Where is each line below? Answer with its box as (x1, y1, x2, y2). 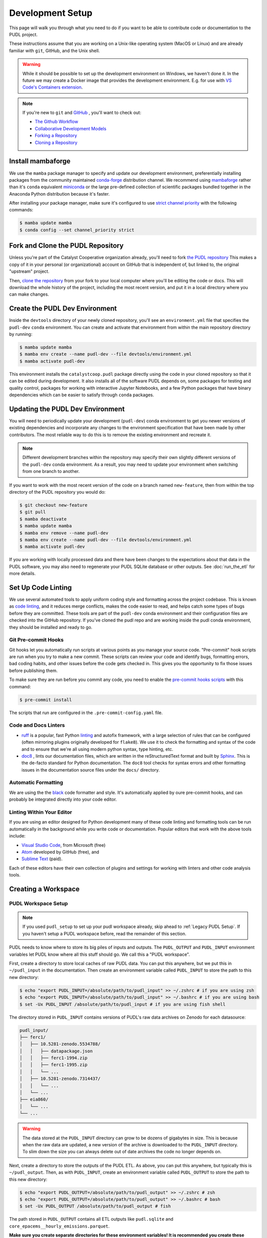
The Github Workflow (35, 119, 79, 125)
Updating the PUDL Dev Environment (9, 405, 125, 413)
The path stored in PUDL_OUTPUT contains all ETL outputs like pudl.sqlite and (9, 1216, 174, 1222)
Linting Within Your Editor (9, 809, 72, 816)
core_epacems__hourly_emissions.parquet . (9, 1223, 110, 1229)
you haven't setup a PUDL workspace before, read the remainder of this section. (22, 930, 186, 936)
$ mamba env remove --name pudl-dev (19, 530, 109, 536)
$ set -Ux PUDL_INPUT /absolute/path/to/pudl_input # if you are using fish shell (19, 1001, 226, 1007)
